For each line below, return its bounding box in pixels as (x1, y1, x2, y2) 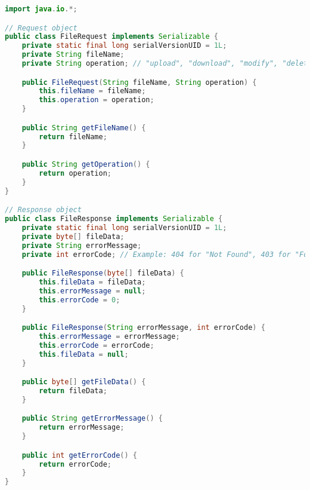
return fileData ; (39, 387, 107, 395)
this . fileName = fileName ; (39, 87, 146, 96)
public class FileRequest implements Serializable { (5, 32, 219, 41)
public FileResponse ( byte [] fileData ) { (21, 269, 184, 278)
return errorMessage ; (39, 423, 125, 432)
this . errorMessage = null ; (39, 286, 146, 295)
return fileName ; (39, 132, 107, 141)
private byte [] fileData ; (21, 232, 125, 241)
